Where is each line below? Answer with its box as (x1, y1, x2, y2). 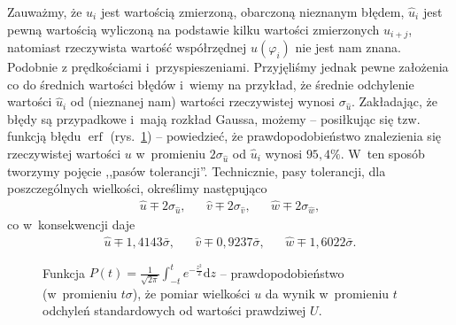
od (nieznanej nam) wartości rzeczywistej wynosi (70, 92, 335, 111)
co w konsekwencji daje (7, 214, 135, 233)
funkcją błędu (7, 127, 81, 145)
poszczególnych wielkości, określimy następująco (7, 179, 267, 197)
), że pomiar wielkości (132, 283, 251, 302)
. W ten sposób (340, 144, 425, 163)
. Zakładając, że (352, 92, 437, 111)
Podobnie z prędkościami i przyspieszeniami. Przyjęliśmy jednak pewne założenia (7, 58, 449, 76)
